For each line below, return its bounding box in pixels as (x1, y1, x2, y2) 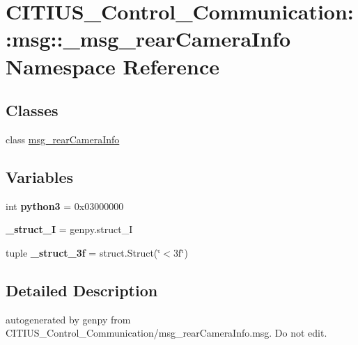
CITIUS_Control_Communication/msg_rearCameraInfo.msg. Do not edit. (6, 326, 327, 340)
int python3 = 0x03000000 (6, 198, 124, 213)
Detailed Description (6, 279, 158, 300)
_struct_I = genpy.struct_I (6, 222, 133, 236)
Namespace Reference (6, 51, 219, 80)
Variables (6, 166, 74, 187)
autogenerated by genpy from (6, 312, 131, 326)
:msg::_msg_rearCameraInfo (6, 24, 291, 53)
